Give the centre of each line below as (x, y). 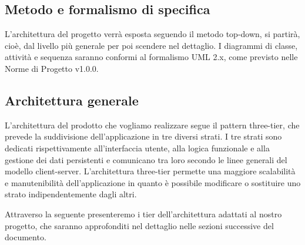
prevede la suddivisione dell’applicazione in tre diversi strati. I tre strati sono (143, 136)
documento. (26, 237)
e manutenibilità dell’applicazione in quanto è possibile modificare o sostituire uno (153, 182)
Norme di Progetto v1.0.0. (52, 68)
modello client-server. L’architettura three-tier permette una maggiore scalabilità (150, 171)
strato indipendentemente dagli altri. (71, 194)
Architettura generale (72, 100)
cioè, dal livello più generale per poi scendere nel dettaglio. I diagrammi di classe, (151, 45)
